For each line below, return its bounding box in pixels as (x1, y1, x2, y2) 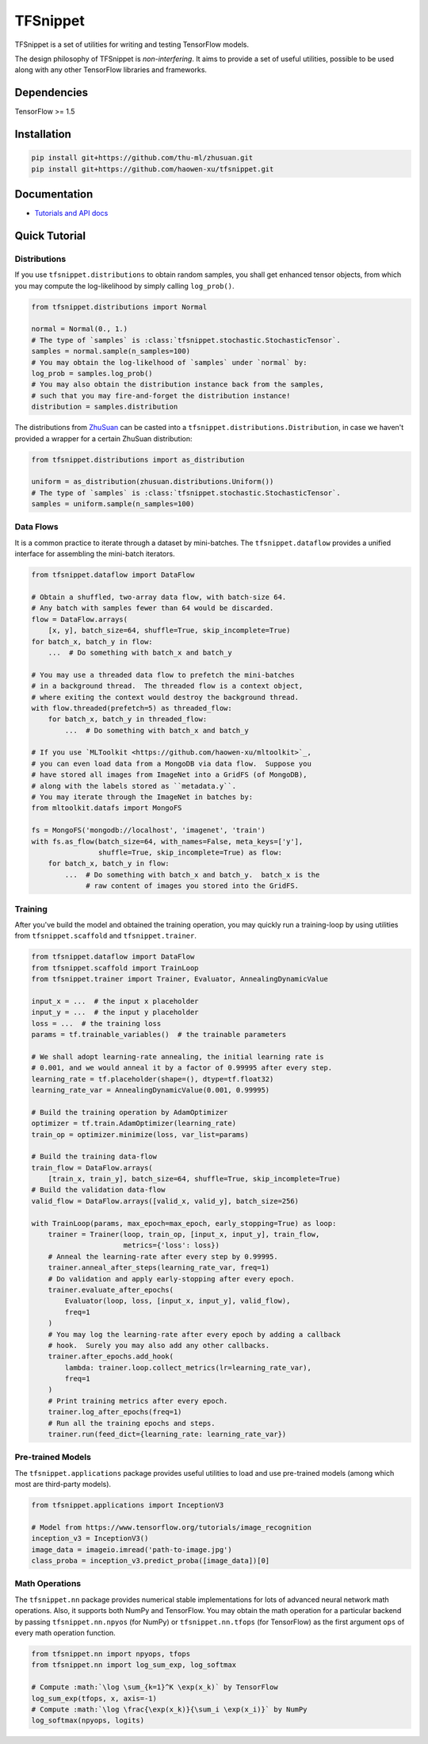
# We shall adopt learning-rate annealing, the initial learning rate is (31, 1052, 324, 1061)
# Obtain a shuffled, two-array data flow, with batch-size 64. (31, 592, 287, 601)
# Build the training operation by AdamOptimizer (31, 1108, 228, 1116)
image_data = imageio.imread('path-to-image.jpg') (31, 1545, 233, 1554)
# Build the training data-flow (31, 1152, 158, 1162)
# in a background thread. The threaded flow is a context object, (31, 682, 304, 690)
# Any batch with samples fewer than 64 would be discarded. (31, 604, 274, 613)
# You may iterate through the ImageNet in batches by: (31, 793, 254, 801)
